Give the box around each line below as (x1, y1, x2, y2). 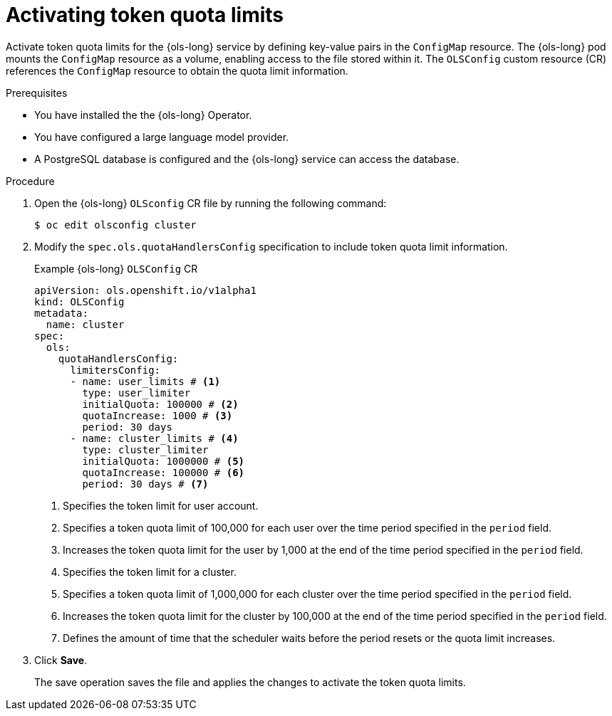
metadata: (34, 307, 88, 319)
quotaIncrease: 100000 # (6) (82, 466, 245, 478)
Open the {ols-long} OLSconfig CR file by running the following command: (34, 196, 387, 209)
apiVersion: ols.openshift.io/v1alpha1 (34, 284, 256, 296)
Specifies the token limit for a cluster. (63, 565, 237, 578)
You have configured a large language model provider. (34, 130, 289, 143)
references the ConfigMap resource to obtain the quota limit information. (6, 64, 348, 77)
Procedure (6, 174, 55, 187)
